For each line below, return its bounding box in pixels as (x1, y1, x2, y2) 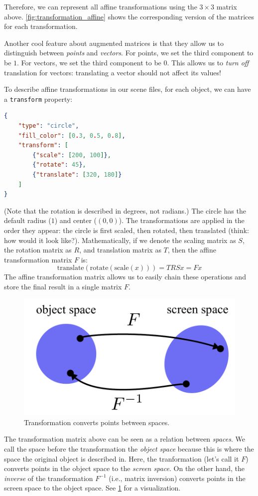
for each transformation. (4, 21, 78, 31)
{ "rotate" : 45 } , (32, 161, 86, 169)
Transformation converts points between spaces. (24, 417, 170, 427)
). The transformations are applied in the (119, 215, 245, 226)
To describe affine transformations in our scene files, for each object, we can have (4, 84, 251, 94)
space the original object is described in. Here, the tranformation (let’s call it (4, 453, 239, 464)
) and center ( (54, 215, 97, 226)
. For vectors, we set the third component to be (17, 57, 161, 67)
